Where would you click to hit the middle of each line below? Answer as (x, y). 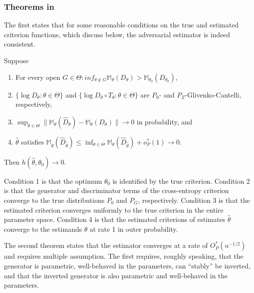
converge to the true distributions (54, 200)
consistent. (20, 44)
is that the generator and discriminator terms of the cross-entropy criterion (116, 190)
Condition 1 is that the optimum (53, 181)
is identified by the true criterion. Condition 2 (181, 181)
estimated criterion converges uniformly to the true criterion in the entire (114, 209)
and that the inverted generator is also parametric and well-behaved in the (116, 275)
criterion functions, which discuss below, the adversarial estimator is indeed (117, 34)
